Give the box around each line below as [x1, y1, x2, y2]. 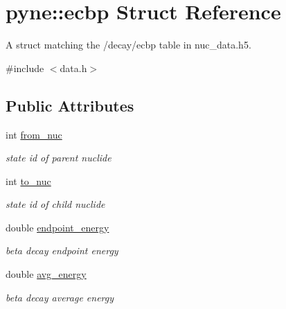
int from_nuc [6, 127, 62, 141]
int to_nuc [6, 173, 51, 188]
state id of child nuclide [6, 197, 105, 211]
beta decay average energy [6, 290, 114, 304]
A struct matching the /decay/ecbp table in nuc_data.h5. [6, 37, 251, 52]
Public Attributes [6, 94, 134, 116]
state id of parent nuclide [6, 150, 111, 165]
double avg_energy [6, 267, 87, 281]
